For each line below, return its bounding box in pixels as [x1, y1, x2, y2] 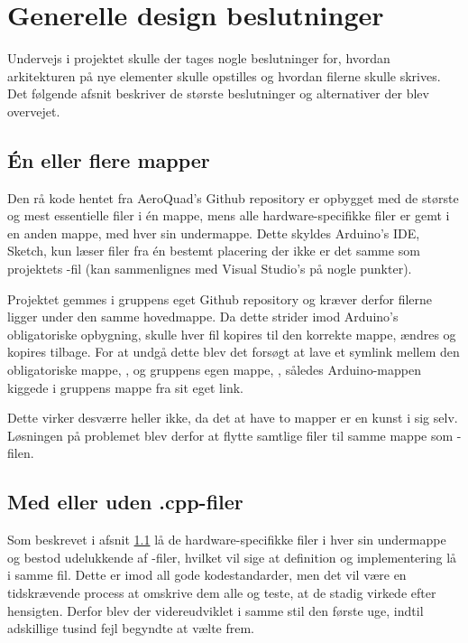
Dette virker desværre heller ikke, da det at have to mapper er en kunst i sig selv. [7, 408, 458, 427]
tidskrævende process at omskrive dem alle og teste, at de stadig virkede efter [7, 583, 436, 601]
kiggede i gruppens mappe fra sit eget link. [7, 377, 243, 396]
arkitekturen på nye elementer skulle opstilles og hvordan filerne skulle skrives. [7, 66, 441, 85]
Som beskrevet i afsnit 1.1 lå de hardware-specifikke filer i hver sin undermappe [7, 530, 446, 549]
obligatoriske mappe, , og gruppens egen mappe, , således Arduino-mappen [7, 360, 421, 379]
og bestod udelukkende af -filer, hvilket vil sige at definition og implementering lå [7, 547, 457, 566]
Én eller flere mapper [7, 145, 210, 173]
